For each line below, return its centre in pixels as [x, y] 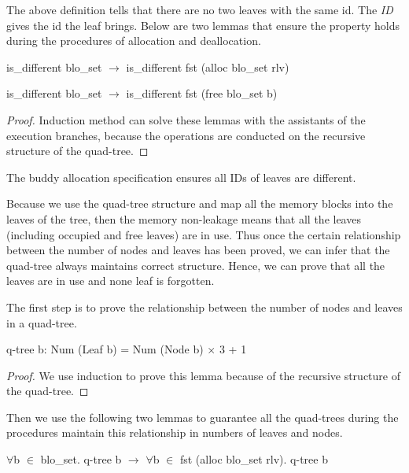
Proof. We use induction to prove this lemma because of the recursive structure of [203, 375]
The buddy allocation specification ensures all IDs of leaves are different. [181, 177]
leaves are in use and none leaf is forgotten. [111, 281]
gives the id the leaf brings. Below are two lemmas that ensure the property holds [203, 25]
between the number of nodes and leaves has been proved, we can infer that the [198, 250]
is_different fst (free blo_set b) [202, 93]
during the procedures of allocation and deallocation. [134, 41]
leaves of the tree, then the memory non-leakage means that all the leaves [184, 218]
